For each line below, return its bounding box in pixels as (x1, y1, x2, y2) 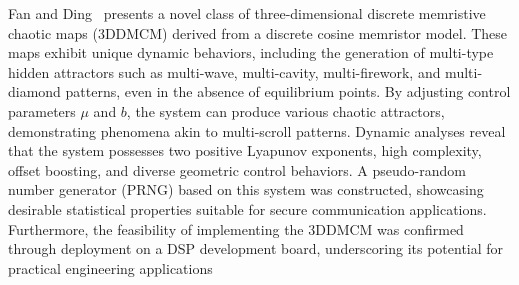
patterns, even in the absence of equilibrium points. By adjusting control (65, 81, 511, 102)
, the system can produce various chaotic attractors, (126, 100, 445, 121)
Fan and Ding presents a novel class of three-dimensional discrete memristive (8, 3, 486, 23)
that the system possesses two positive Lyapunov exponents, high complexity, (8, 140, 482, 161)
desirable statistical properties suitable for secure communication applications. (8, 198, 487, 219)
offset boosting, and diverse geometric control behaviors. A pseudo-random (8, 159, 466, 180)
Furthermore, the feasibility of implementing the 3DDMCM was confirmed (8, 218, 464, 239)
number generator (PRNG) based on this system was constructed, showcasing (8, 179, 484, 200)
